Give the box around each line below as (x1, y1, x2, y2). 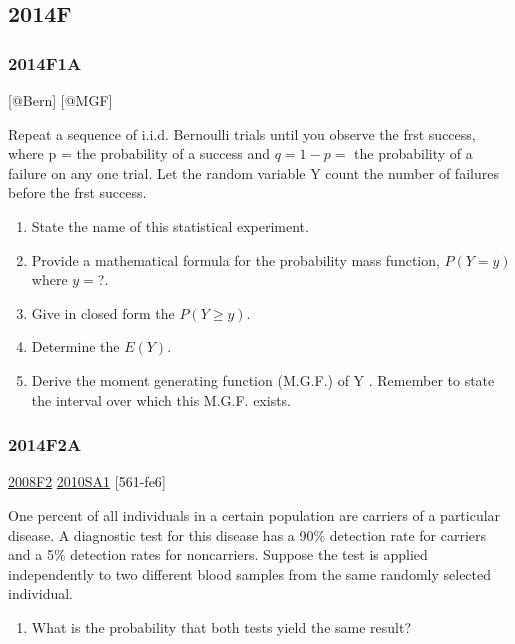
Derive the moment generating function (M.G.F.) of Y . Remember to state (31, 369, 495, 390)
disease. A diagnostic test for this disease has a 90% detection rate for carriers (8, 524, 487, 545)
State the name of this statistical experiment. (31, 215, 309, 236)
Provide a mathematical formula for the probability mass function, (31, 249, 440, 270)
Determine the (31, 336, 120, 357)
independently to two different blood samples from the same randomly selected (8, 563, 492, 584)
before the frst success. (8, 182, 147, 203)
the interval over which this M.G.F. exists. (31, 389, 292, 410)
